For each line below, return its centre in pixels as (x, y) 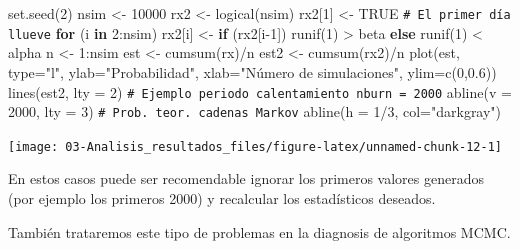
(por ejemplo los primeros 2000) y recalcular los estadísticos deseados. (222, 198)
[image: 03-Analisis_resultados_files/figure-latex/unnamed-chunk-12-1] (255, 146)
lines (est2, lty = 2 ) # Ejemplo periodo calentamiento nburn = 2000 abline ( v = (260, 91)
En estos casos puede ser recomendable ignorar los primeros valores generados (246, 178)
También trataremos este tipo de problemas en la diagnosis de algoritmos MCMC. (259, 231)
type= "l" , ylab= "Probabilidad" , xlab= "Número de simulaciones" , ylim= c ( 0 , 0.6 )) (252, 71)
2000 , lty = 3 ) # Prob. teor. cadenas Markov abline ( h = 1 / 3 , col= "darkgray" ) (255, 111)
